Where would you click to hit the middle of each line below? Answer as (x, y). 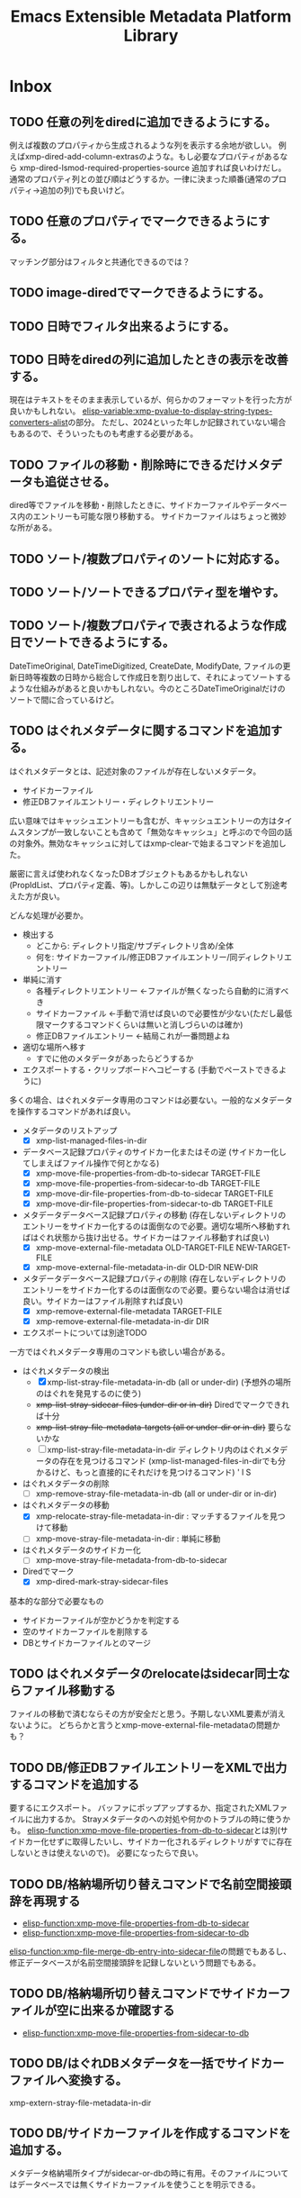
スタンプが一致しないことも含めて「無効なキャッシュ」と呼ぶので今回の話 (155, 831)
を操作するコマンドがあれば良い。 (72, 1111)
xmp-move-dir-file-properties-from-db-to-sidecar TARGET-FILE (155, 1193)
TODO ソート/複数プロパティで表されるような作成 (148, 626)
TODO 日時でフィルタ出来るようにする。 (122, 326)
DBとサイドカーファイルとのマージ (86, 1642)
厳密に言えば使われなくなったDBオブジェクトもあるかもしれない (129, 873)
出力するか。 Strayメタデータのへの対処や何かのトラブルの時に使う (158, 1819)
